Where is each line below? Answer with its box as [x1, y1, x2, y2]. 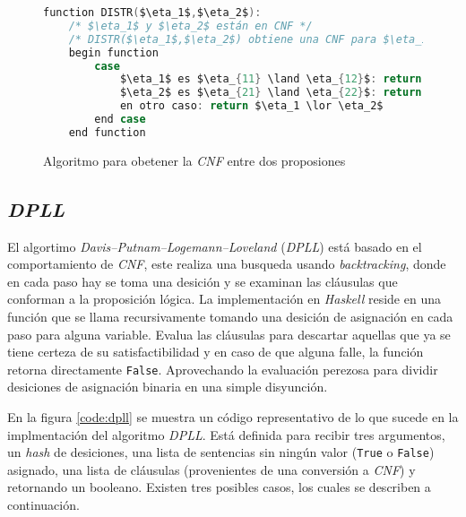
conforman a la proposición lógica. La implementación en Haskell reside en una [7, 289, 441, 308]
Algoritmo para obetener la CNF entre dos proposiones [43, 151, 346, 169]
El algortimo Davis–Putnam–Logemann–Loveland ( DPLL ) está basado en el [7, 237, 422, 255]
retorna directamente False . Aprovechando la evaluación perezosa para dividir [7, 359, 438, 378]
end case [94, 113, 146, 125]
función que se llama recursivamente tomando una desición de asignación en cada [7, 306, 453, 325]
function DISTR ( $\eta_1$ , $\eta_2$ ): [43, 6, 262, 19]
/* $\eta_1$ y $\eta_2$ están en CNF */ [68, 19, 313, 32]
